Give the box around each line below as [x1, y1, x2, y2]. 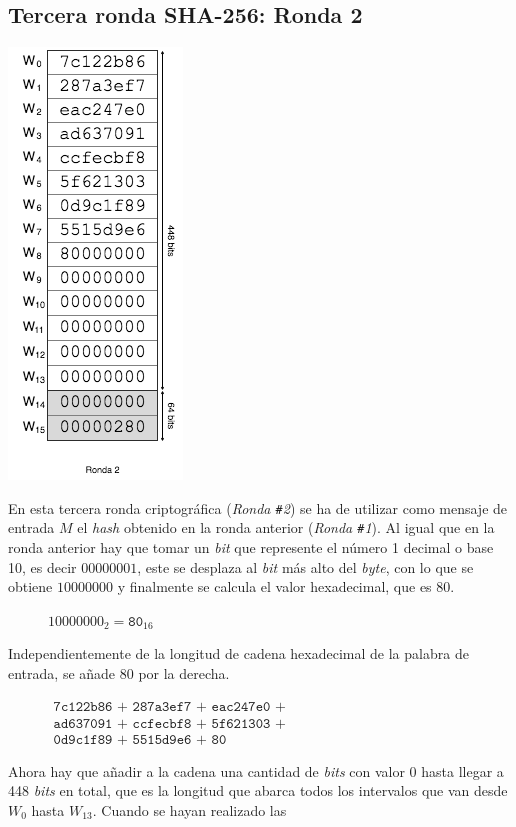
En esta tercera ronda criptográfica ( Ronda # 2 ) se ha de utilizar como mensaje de [8, 497, 508, 518]
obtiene [8, 576, 53, 597]
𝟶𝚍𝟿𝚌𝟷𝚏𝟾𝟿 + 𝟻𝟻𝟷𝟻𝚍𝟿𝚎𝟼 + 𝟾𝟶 [53, 732, 227, 747]
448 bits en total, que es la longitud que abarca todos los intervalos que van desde [8, 780, 508, 801]
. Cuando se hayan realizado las [92, 799, 287, 820]
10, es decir [8, 556, 77, 577]
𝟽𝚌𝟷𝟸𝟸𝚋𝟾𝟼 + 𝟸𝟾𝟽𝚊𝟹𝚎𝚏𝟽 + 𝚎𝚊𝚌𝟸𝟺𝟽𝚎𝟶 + [53, 699, 286, 714]
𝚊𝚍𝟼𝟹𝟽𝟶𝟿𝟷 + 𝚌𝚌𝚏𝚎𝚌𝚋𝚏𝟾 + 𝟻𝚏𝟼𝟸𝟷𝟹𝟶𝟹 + [53, 716, 286, 731]
